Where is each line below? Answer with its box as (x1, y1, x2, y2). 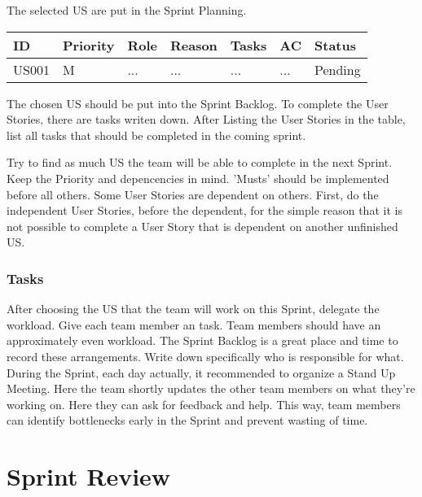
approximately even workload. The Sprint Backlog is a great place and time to (7, 332, 398, 349)
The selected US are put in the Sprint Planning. (7, 2, 247, 18)
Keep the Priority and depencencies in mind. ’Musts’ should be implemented (7, 169, 389, 186)
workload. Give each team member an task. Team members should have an (7, 316, 381, 333)
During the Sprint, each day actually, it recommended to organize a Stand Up (7, 364, 396, 381)
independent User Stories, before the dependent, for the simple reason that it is (7, 202, 402, 219)
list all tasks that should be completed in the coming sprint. (7, 126, 306, 143)
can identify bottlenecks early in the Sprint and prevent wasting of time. (7, 412, 368, 429)
